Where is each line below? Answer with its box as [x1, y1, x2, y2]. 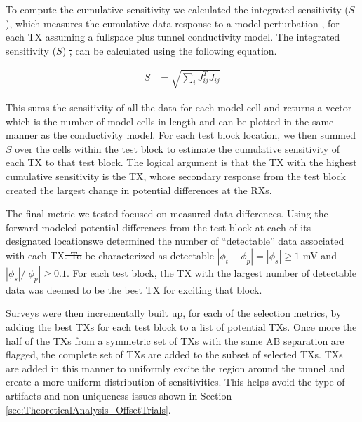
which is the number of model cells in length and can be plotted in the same [6, 114, 334, 128]
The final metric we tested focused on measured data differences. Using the [6, 206, 328, 221]
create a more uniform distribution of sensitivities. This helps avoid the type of [6, 374, 345, 389]
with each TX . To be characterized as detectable [6, 247, 214, 262]
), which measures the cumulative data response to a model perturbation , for [6, 15, 340, 30]
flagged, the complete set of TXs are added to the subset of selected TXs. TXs [6, 347, 343, 362]
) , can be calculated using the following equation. [62, 43, 277, 57]
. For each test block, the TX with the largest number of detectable [66, 265, 356, 280]
